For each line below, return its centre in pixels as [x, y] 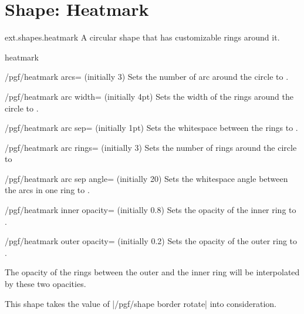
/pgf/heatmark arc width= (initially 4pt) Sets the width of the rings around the [149, 96]
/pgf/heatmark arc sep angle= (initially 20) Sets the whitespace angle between [146, 178]
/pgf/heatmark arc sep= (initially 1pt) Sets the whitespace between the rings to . [151, 128]
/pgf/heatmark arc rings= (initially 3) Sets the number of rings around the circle [151, 147]
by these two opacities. [45, 284]
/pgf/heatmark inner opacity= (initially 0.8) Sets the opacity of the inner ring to [151, 210]
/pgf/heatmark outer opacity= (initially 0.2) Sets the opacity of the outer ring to [151, 241]
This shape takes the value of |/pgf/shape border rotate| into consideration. [141, 303]
